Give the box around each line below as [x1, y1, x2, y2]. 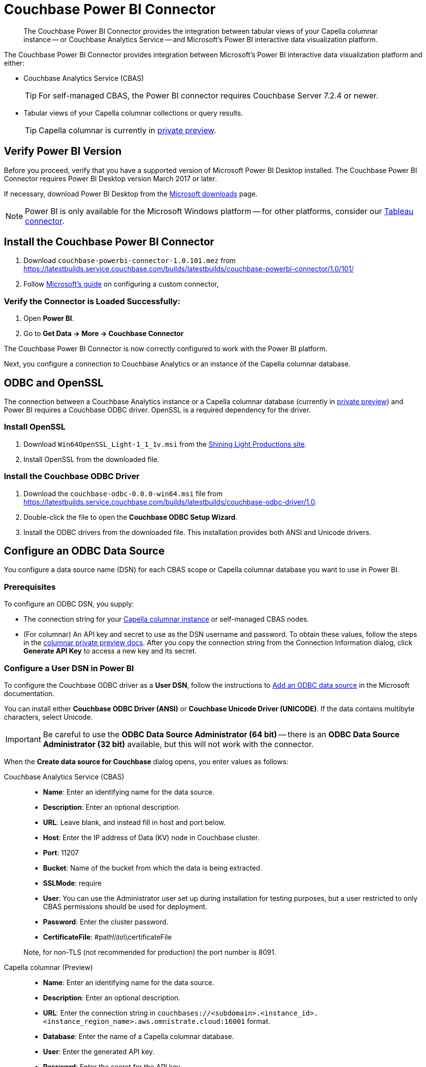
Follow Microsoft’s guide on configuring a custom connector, [23, 280, 219, 289]
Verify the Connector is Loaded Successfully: [4, 296, 180, 306]
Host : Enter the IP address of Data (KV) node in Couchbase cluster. [43, 833, 260, 842]
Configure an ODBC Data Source [4, 544, 165, 557]
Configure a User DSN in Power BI [4, 663, 134, 673]
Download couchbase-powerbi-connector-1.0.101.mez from [23, 256, 236, 265]
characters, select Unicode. [4, 712, 93, 721]
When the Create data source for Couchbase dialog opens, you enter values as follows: [4, 757, 289, 766]
